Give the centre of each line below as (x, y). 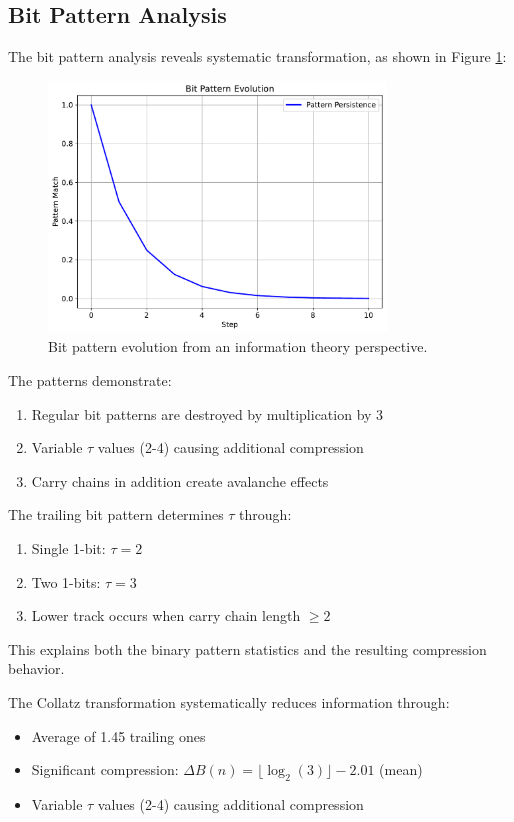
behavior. (36, 668)
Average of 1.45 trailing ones (118, 735)
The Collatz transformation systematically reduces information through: (229, 701)
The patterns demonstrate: (90, 380)
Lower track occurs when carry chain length (166, 615)
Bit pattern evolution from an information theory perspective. (238, 346)
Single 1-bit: (68, 548)
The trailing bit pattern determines (116, 514)
